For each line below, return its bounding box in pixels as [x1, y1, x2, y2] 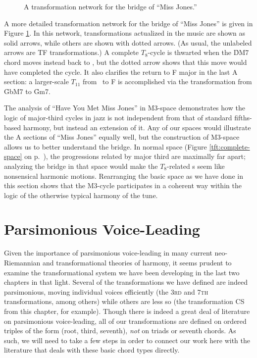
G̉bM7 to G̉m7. [4, 86, 51, 96]
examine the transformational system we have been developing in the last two [4, 267, 240, 277]
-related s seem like [167, 160, 225, 171]
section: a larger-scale [4, 76, 69, 87]
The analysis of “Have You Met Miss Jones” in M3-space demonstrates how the [4, 102, 245, 113]
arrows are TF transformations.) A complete [4, 47, 139, 57]
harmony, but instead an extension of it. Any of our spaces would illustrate [23, 122, 251, 132]
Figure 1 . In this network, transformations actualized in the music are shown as [4, 28, 245, 38]
